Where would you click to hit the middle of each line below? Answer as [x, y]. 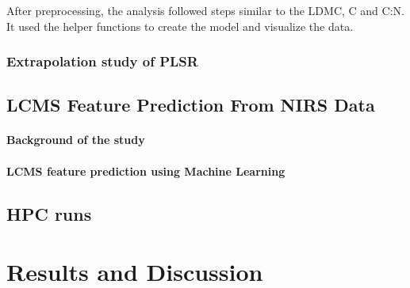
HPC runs [49, 213]
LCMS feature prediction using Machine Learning [146, 171]
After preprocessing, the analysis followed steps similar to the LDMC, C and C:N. [205, 10]
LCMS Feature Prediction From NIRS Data [191, 105]
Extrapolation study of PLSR [102, 61]
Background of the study [76, 140]
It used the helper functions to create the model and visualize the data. [180, 26]
